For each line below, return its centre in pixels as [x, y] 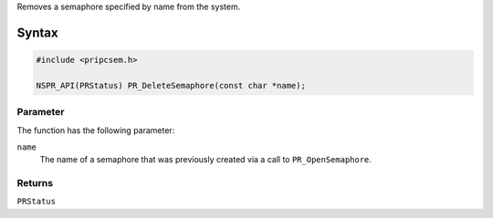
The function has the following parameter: [96, 130]
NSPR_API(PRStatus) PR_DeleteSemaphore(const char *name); [171, 85]
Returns [35, 183]
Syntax [37, 32]
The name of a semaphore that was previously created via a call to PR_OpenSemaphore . [205, 160]
